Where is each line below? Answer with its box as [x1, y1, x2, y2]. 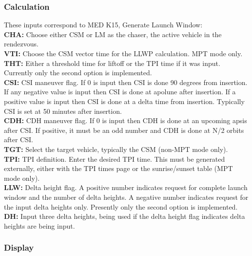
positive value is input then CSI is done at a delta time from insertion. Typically [4, 96, 245, 106]
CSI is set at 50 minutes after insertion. [4, 106, 122, 116]
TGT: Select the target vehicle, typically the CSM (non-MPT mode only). [4, 144, 228, 154]
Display [4, 241, 34, 254]
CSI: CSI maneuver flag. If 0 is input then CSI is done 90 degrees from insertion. [4, 77, 248, 87]
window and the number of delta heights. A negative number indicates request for [4, 192, 249, 202]
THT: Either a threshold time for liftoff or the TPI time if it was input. [4, 58, 220, 68]
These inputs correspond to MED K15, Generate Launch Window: [4, 20, 203, 30]
